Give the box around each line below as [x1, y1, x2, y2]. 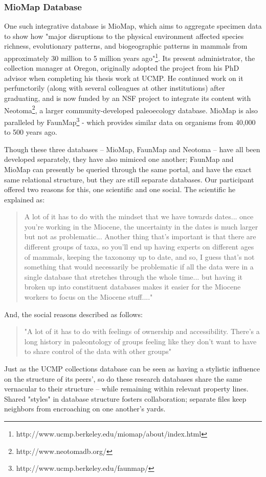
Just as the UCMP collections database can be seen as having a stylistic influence [4, 363, 260, 374]
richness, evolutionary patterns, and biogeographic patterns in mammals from [4, 40, 248, 51]
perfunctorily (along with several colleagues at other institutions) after [4, 82, 225, 93]
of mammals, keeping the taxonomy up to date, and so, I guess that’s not [24, 251, 255, 262]
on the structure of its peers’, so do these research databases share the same [4, 373, 242, 384]
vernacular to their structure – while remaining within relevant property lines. [4, 383, 249, 394]
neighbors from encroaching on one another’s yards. [4, 403, 166, 414]
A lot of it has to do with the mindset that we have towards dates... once [24, 211, 254, 222]
